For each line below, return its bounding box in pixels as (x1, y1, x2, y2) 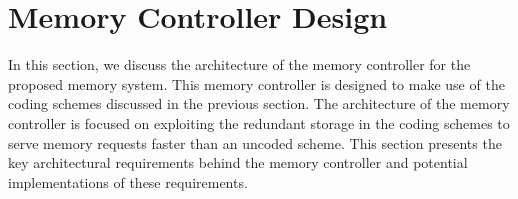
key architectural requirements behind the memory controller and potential (8, 152, 468, 173)
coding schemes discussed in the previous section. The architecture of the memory (8, 93, 510, 114)
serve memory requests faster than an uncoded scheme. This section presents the (8, 132, 502, 153)
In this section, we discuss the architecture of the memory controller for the (8, 54, 471, 75)
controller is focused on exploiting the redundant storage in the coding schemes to (8, 112, 510, 133)
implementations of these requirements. (8, 171, 248, 192)
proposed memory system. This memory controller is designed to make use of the (8, 73, 505, 94)
